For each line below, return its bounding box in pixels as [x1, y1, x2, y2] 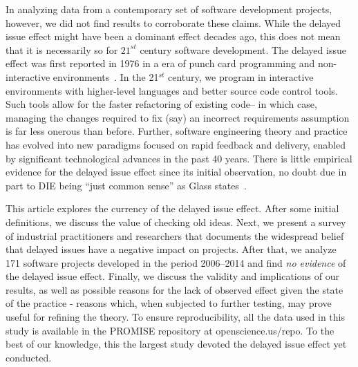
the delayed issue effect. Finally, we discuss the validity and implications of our [6, 269, 339, 283]
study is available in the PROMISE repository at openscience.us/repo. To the [6, 323, 335, 337]
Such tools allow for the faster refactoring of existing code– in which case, [6, 97, 317, 111]
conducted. [6, 350, 52, 364]
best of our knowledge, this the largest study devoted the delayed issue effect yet [6, 337, 347, 351]
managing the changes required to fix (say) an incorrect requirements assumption [6, 110, 350, 124]
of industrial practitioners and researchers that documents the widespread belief [6, 228, 344, 243]
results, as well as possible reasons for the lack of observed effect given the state [6, 282, 343, 297]
